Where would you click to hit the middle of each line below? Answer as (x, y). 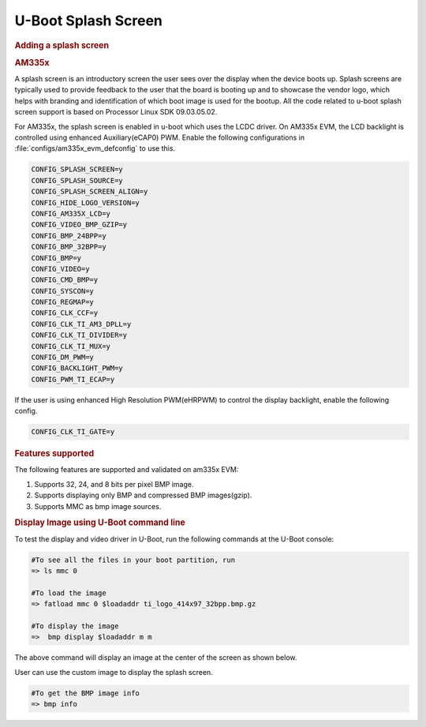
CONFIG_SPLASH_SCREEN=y (77, 169)
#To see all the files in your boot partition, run (133, 560)
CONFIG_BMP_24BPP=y (69, 236)
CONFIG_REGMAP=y (63, 302)
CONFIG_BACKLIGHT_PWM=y (77, 368)
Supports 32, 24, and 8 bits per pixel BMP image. (114, 484)
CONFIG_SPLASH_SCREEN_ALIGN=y (90, 192)
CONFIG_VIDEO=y (60, 269)
